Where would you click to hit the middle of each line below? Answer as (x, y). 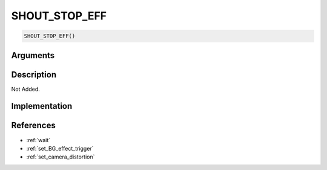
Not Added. (26, 89)
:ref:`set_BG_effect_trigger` (60, 148)
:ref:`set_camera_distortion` (61, 157)
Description (34, 75)
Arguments (33, 55)
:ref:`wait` (38, 140)
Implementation (42, 106)
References (33, 126)
